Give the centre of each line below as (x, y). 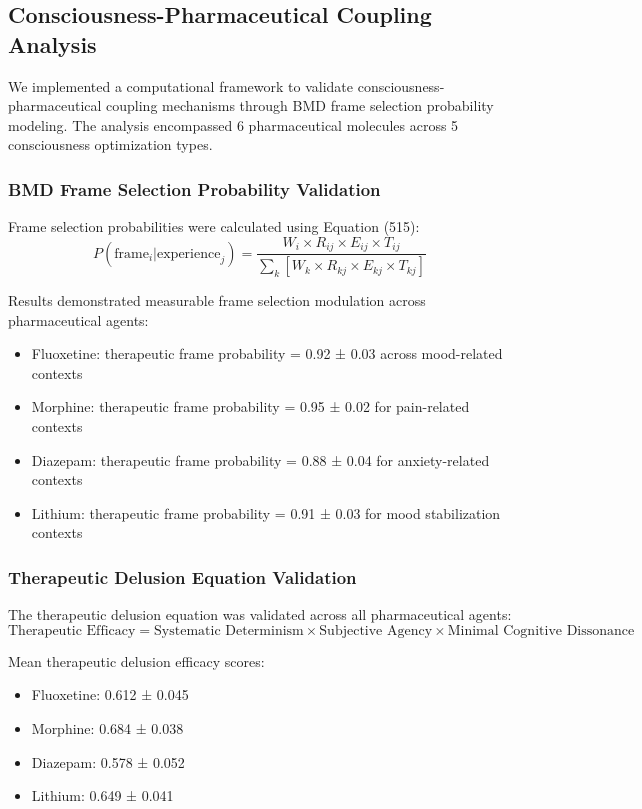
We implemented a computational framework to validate (181, 85)
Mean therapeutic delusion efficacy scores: (136, 660)
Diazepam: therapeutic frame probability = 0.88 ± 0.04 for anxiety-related (260, 459)
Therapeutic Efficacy (72, 630)
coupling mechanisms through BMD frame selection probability (300, 105)
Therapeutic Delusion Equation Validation (182, 576)
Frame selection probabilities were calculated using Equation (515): (214, 226)
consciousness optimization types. (110, 144)
